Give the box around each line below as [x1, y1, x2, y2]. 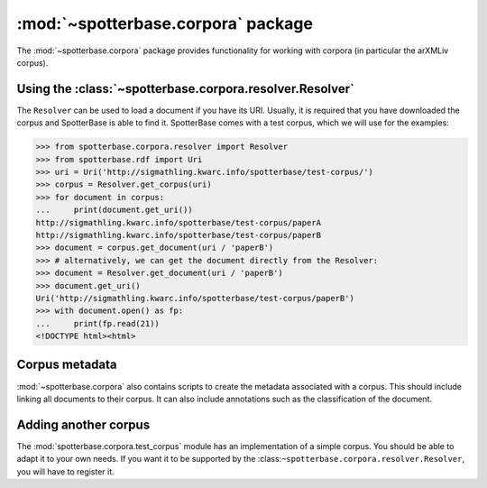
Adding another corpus [16, 417, 151, 432]
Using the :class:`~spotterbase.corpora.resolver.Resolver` [16, 81, 355, 97]
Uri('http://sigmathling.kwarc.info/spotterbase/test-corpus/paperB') [35, 293, 355, 303]
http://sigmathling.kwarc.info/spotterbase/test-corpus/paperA [35, 217, 322, 227]
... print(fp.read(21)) [35, 318, 160, 328]
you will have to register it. [16, 465, 115, 477]
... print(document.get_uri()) [35, 205, 193, 216]
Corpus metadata [16, 357, 117, 373]
